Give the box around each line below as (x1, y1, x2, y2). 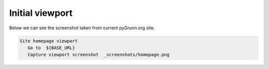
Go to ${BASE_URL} (27, 45, 75, 51)
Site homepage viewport (19, 38, 78, 44)
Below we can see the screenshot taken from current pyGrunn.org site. (9, 25, 155, 31)
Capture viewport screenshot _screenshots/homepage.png (27, 52, 170, 58)
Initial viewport (9, 7, 73, 18)
